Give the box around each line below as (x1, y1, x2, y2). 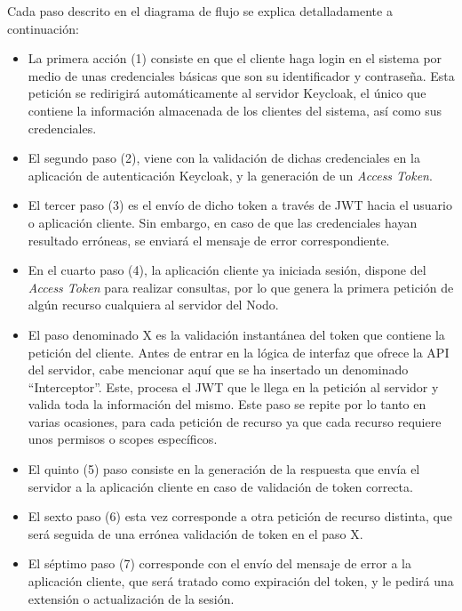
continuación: (7, 19, 79, 37)
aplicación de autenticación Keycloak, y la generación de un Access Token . (28, 165, 433, 184)
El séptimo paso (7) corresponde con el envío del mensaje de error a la (28, 554, 411, 573)
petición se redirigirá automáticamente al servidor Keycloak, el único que (28, 84, 426, 102)
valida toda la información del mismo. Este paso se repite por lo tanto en (28, 395, 426, 414)
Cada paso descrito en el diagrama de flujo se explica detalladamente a (7, 2, 393, 20)
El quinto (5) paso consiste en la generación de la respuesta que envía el (28, 460, 420, 478)
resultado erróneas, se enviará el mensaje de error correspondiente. (28, 230, 390, 249)
